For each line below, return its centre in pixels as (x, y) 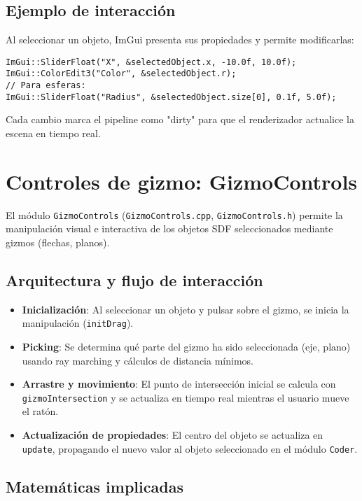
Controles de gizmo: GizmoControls (182, 181)
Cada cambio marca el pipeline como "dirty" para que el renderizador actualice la (180, 119)
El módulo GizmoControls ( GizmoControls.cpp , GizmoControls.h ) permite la (174, 214)
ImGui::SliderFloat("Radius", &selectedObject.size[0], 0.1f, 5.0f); (171, 97)
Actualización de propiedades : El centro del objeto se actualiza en (173, 435)
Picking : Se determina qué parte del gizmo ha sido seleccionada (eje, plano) (186, 347)
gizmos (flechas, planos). (58, 242)
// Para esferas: (46, 86)
